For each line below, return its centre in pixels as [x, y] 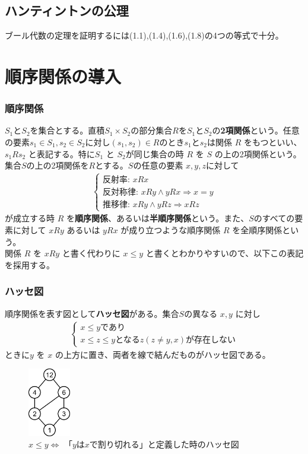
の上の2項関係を [58, 165]
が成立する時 [30, 218]
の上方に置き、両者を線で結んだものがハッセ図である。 [163, 354]
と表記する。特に [61, 153]
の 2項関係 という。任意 [256, 130]
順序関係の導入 [63, 76]
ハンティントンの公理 [67, 10]
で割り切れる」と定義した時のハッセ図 [164, 444]
